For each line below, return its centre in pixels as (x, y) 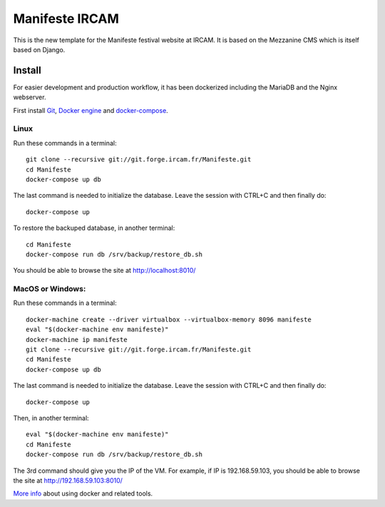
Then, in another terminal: (51, 418)
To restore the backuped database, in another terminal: (94, 228)
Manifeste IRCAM (66, 19)
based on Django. (39, 49)
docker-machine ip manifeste (77, 340)
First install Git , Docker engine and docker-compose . (91, 110)
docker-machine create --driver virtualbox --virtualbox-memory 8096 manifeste (169, 319)
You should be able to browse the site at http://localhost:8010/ (104, 271)
